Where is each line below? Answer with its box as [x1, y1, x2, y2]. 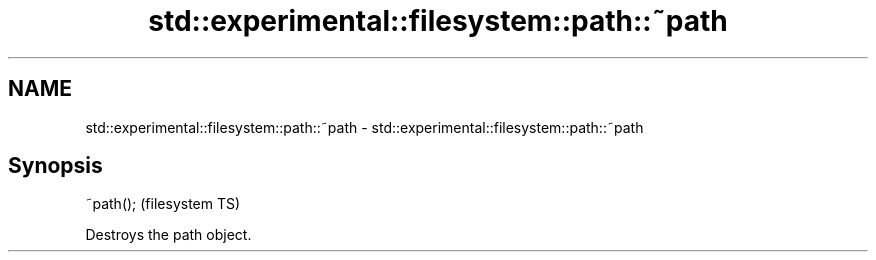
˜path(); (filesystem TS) [85, 195, 241, 213]
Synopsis [8, 153, 103, 179]
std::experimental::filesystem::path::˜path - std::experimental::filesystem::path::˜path [85, 118, 644, 136]
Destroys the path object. [85, 226, 252, 244]
